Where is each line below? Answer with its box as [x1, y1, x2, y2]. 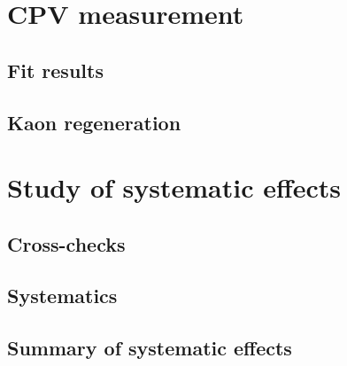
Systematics [7, 282, 118, 309]
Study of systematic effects [7, 169, 342, 206]
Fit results [7, 56, 104, 83]
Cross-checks [7, 230, 126, 257]
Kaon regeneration [7, 108, 181, 136]
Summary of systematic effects [7, 334, 292, 362]
